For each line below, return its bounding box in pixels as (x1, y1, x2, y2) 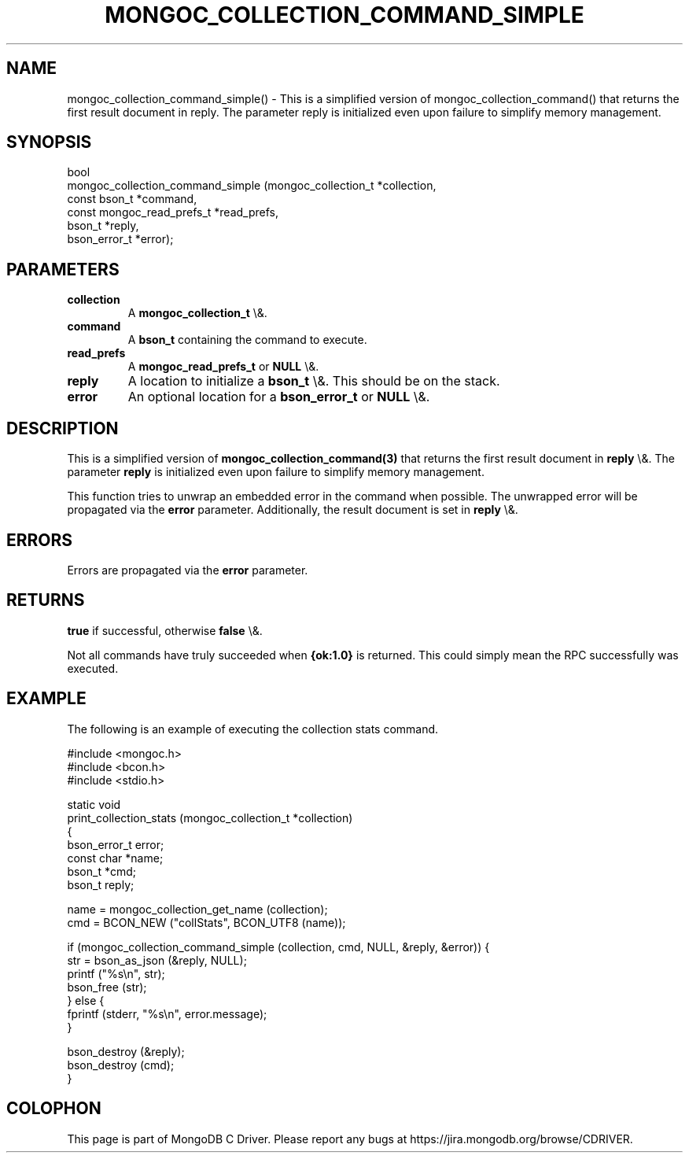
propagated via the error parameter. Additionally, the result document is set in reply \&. (67, 503, 518, 517)
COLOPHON (6, 1098, 101, 1119)
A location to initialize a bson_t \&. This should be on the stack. (127, 373, 500, 389)
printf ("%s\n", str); (67, 966, 165, 980)
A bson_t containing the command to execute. (127, 333, 367, 347)
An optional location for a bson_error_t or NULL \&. (127, 389, 430, 405)
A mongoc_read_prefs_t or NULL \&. (127, 360, 319, 374)
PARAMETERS (6, 259, 120, 279)
